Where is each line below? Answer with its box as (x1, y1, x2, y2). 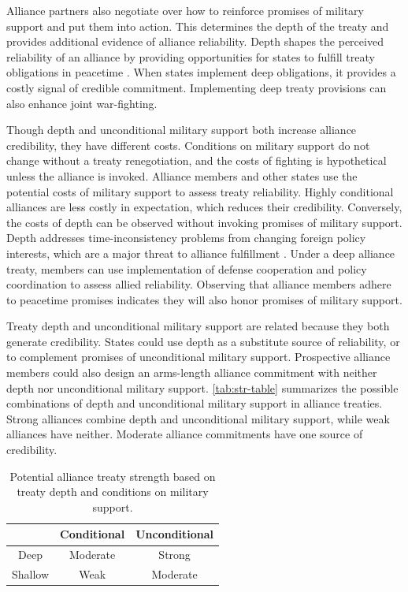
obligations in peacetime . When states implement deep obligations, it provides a (6, 64, 396, 80)
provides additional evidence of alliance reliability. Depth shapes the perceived (6, 33, 384, 50)
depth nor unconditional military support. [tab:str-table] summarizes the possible (6, 379, 399, 396)
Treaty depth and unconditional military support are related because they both (6, 318, 390, 334)
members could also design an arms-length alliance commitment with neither (6, 364, 377, 381)
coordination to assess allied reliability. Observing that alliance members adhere (6, 276, 391, 292)
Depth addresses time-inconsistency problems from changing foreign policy (6, 229, 366, 246)
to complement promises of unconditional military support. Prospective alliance (6, 348, 391, 365)
